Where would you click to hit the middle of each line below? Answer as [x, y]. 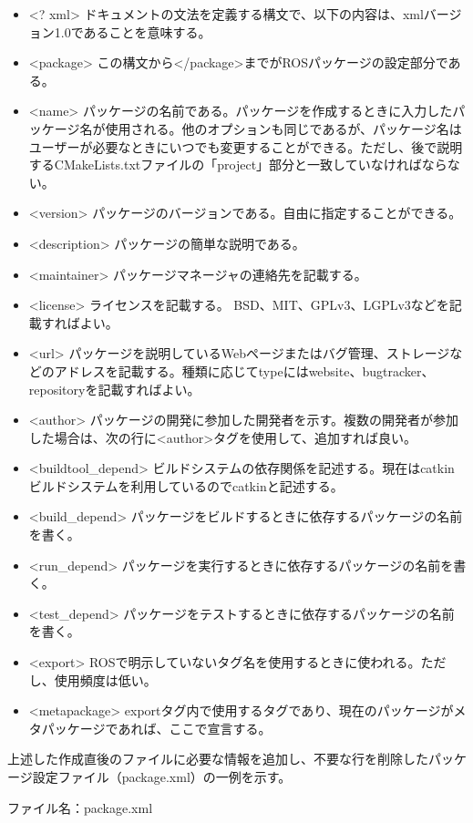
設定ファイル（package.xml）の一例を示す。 [162, 777]
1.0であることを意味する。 [133, 31]
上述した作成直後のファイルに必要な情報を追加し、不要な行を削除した [218, 759]
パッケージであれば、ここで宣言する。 [156, 728]
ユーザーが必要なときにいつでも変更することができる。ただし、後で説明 [246, 146]
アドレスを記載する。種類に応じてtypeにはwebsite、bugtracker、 [244, 370]
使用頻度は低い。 [105, 679]
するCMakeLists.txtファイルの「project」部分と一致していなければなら [238, 165]
